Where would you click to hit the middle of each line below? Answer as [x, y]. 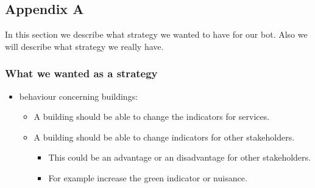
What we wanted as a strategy [81, 73]
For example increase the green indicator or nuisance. [148, 177]
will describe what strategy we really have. [84, 46]
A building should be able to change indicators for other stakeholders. [164, 137]
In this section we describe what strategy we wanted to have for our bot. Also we [156, 34]
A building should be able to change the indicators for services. [152, 117]
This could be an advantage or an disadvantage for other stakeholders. [179, 157]
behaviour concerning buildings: [79, 96]
